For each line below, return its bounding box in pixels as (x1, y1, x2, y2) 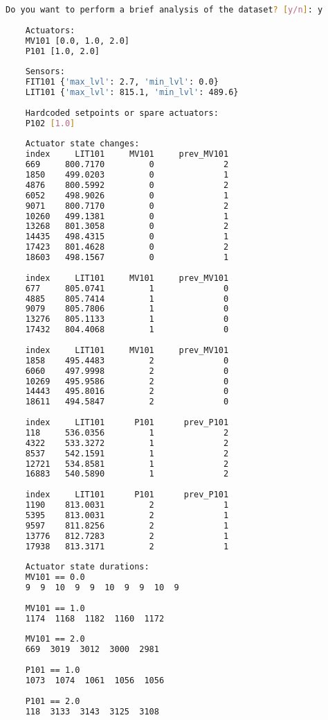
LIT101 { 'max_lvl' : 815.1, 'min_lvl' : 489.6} (25, 87, 239, 97)
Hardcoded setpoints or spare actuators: (25, 108, 219, 118)
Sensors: (25, 67, 65, 77)
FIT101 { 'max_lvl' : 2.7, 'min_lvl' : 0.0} (25, 77, 219, 87)
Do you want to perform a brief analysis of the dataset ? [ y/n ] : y (6, 5, 323, 15)
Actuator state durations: (25, 562, 149, 572)
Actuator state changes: (25, 139, 140, 149)
